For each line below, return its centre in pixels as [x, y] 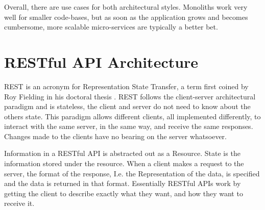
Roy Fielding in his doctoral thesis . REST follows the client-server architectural [130, 96]
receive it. [19, 203]
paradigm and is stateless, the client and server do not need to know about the [127, 106]
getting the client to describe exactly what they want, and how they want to [124, 193]
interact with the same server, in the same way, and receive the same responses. [129, 126]
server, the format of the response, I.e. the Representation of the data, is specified [132, 173]
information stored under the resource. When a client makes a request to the [124, 163]
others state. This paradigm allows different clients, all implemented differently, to [132, 116]
